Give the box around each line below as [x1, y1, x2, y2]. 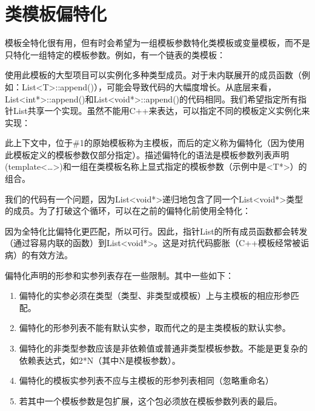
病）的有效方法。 [5, 249, 73, 261]
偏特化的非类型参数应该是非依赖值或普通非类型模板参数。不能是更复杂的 [19, 342, 308, 354]
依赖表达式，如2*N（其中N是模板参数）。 [19, 353, 181, 366]
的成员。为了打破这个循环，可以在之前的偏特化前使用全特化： [5, 204, 251, 217]
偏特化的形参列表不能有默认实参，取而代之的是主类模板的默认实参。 [19, 321, 291, 334]
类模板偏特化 [5, 1, 107, 26]
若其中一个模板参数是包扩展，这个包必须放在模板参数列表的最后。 [19, 394, 282, 407]
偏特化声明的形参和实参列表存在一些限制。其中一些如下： [5, 269, 234, 281]
